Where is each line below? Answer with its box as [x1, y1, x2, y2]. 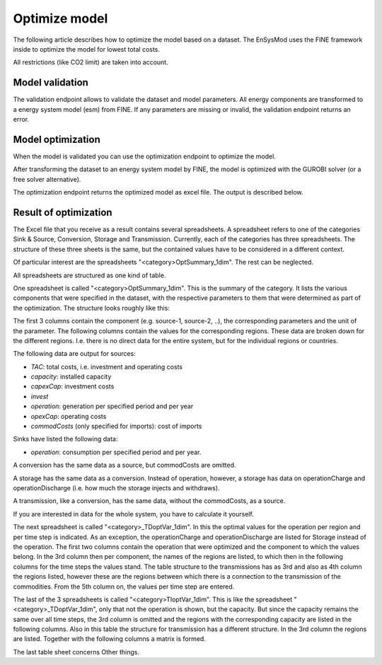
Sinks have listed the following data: [13, 435, 118, 444]
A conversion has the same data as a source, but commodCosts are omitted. [13, 461, 236, 470]
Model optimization [13, 133, 100, 145]
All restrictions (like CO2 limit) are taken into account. [13, 58, 169, 66]
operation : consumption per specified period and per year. [30, 448, 202, 456]
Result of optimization [13, 206, 112, 219]
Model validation [13, 76, 88, 88]
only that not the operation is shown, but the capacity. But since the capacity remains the [98, 605, 359, 613]
